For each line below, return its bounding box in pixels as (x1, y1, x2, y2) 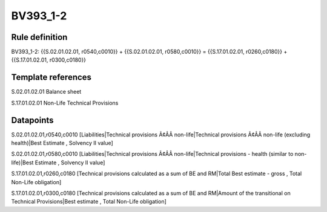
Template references (11, 72, 92, 83)
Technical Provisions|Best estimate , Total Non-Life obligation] (11, 198, 167, 205)
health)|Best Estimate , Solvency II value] (11, 140, 113, 147)
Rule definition (11, 32, 68, 42)
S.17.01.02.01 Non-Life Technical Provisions (11, 99, 119, 106)
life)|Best (11, 159, 34, 166)
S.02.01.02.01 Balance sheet (11, 88, 82, 95)
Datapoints (11, 115, 54, 125)
